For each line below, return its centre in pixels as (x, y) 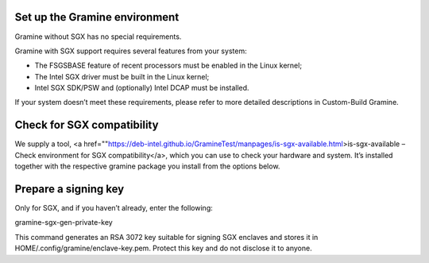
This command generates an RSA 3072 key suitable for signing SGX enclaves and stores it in (166, 237)
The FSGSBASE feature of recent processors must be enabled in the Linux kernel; (168, 66)
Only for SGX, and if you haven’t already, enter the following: (114, 208)
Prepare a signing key (70, 189)
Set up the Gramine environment (97, 17)
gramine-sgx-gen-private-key (64, 222)
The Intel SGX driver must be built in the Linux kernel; (122, 76)
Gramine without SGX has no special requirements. (98, 37)
